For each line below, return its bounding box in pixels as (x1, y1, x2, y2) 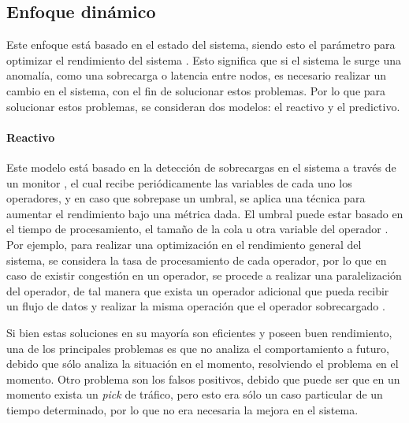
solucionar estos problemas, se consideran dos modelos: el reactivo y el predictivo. (6, 98, 400, 114)
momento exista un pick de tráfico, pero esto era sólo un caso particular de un (6, 386, 383, 403)
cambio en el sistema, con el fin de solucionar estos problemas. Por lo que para (6, 82, 386, 98)
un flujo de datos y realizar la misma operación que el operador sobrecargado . (6, 298, 385, 314)
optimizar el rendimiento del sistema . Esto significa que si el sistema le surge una (6, 51, 401, 68)
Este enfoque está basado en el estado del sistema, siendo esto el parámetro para (6, 36, 396, 53)
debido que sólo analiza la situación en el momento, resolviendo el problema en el (6, 355, 399, 372)
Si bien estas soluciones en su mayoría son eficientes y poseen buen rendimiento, (6, 324, 392, 340)
